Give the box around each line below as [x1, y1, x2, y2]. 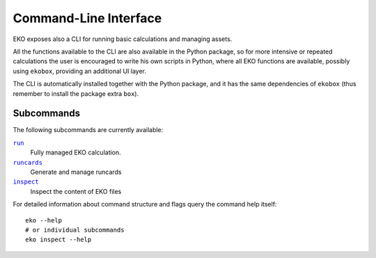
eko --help [25, 216, 63, 224]
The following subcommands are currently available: [13, 126, 164, 134]
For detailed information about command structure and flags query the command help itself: [13, 200, 277, 209]
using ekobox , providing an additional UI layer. [13, 67, 146, 75]
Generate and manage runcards [30, 168, 122, 176]
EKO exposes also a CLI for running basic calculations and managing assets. [13, 35, 233, 43]
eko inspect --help [25, 236, 92, 243]
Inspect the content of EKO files [30, 187, 122, 195]
